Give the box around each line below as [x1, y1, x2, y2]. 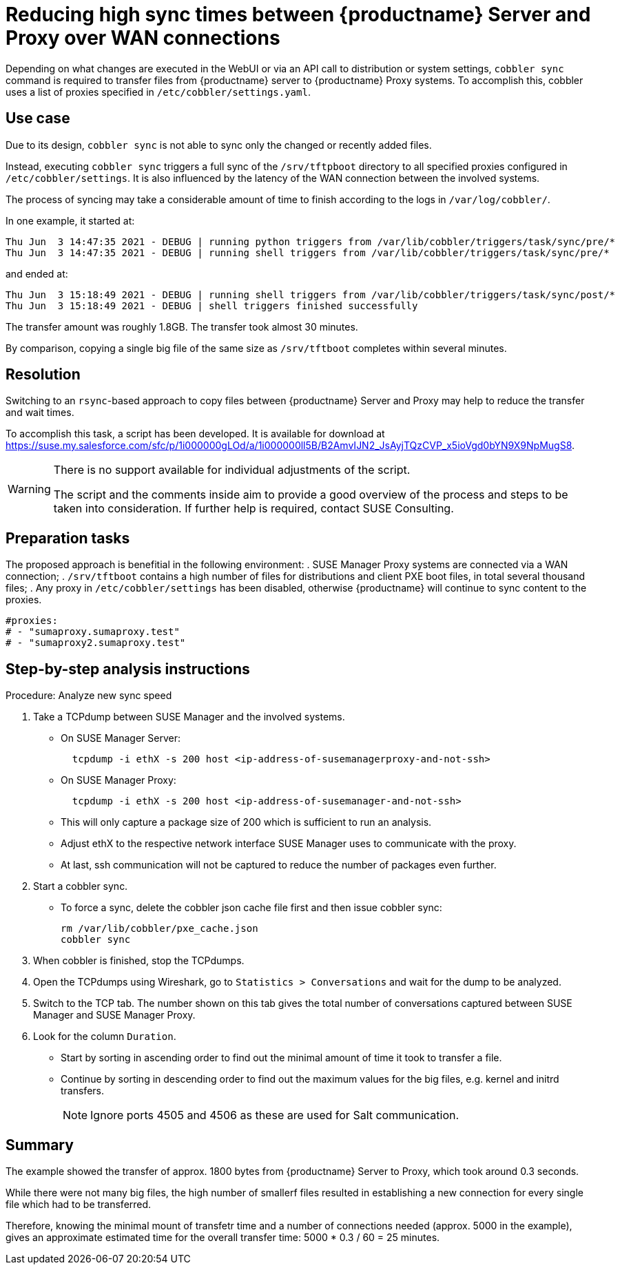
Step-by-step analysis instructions [6, 660, 250, 678]
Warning [8, 482, 51, 497]
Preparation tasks [6, 529, 130, 547]
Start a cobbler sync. [33, 880, 128, 893]
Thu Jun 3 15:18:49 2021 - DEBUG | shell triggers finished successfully [6, 300, 418, 311]
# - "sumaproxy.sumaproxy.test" [6, 626, 180, 638]
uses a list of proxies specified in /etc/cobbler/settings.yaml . [6, 85, 311, 98]
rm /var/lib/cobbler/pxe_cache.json [61, 923, 258, 935]
